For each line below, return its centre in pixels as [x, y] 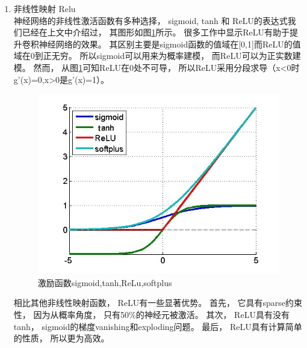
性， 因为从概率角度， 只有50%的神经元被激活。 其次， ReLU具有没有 [151, 315]
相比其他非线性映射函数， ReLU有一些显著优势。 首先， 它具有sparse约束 [158, 303]
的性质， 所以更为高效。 [61, 338]
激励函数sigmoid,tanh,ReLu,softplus [105, 282]
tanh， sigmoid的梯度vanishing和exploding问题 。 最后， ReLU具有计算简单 [158, 326]
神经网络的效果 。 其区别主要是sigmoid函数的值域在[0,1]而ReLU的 [166, 44]
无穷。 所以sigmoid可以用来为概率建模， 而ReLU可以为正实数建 [176, 56]
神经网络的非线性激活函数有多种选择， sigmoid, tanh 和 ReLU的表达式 [150, 20]
